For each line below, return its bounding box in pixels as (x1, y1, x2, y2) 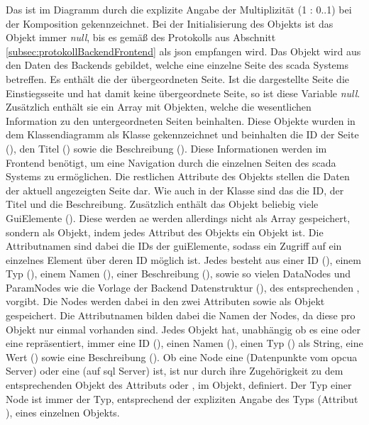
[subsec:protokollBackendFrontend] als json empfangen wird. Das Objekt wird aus (6, 43, 361, 58)
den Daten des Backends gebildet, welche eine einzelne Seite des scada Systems (6, 57, 348, 72)
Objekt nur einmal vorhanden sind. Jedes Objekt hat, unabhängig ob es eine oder (6, 321, 360, 336)
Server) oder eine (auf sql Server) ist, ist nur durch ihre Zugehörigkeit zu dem (6, 363, 343, 378)
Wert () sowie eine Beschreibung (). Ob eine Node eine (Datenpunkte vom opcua (6, 349, 358, 364)
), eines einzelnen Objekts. (6, 405, 120, 420)
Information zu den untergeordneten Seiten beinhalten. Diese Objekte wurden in (6, 113, 356, 128)
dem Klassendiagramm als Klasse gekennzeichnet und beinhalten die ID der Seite (6, 127, 359, 142)
